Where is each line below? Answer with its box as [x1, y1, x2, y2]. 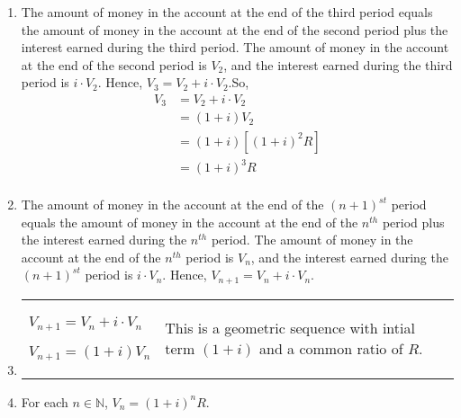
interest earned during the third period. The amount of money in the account [21, 38, 449, 57]
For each [21, 392, 68, 411]
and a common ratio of [258, 338, 403, 360]
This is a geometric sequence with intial [165, 317, 415, 339]
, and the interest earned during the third [223, 55, 453, 74]
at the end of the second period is [21, 55, 207, 74]
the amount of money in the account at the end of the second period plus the [21, 20, 448, 39]
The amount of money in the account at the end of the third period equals [21, 3, 433, 21]
